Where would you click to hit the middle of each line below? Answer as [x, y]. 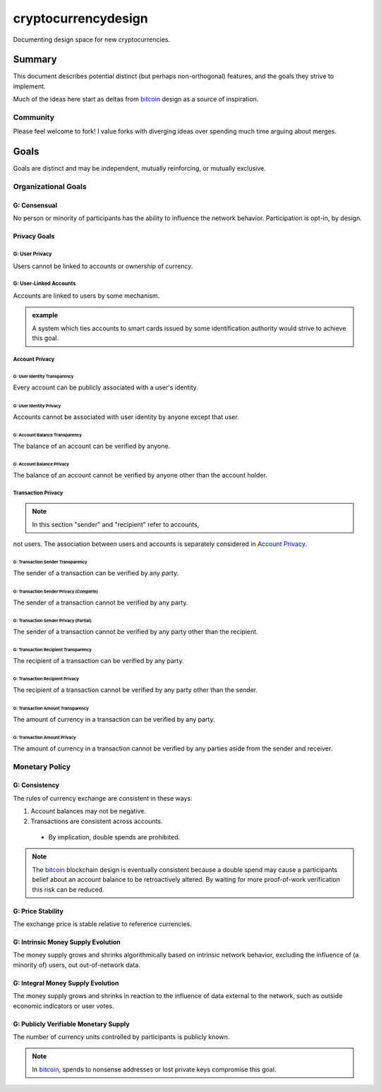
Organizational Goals [50, 187]
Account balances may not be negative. [88, 811]
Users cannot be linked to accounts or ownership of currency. [103, 266]
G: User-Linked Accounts [44, 284]
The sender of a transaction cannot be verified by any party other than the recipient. [135, 631]
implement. [29, 86]
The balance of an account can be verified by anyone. [92, 446]
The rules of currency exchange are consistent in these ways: [103, 798]
